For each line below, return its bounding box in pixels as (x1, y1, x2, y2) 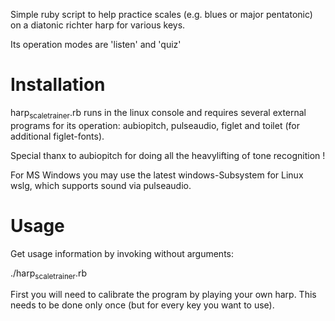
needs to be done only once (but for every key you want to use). (10, 299, 275, 311)
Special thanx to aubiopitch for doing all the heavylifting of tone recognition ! (10, 149, 326, 161)
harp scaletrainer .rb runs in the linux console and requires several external (10, 106, 307, 121)
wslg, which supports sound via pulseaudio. (10, 179, 192, 191)
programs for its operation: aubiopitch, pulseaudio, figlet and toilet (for (10, 119, 300, 131)
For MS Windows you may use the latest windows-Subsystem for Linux (10, 169, 304, 181)
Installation (10, 74, 106, 96)
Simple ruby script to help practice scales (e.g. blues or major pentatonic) (10, 9, 313, 20)
